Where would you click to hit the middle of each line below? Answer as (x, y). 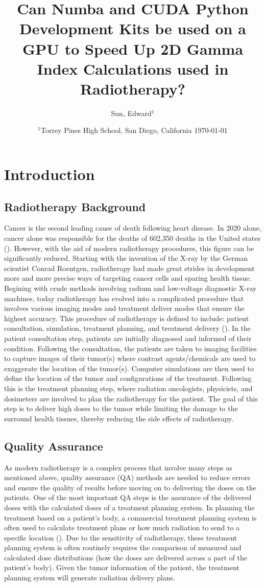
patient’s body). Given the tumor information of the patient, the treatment (122, 567)
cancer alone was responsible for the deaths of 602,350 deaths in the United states (132, 238)
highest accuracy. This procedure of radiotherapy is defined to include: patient (127, 318)
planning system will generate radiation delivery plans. (90, 578)
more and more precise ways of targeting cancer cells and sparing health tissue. (128, 278)
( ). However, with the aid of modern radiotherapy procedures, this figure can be (129, 248)
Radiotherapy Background (75, 206)
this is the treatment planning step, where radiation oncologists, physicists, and (128, 388)
